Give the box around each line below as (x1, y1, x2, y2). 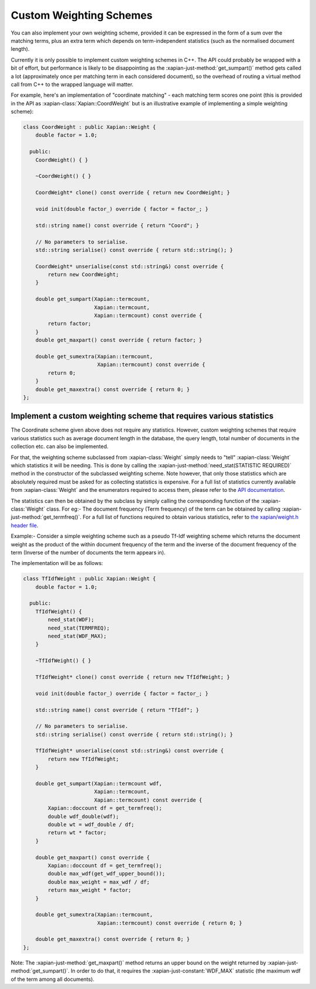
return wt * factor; (47, 829, 107, 836)
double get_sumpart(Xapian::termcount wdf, (35, 781, 162, 787)
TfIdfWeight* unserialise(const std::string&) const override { (35, 747, 224, 754)
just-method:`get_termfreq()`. (11, 514, 82, 521)
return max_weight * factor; (47, 887, 132, 894)
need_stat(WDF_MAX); (47, 633, 107, 639)
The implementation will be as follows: (11, 560, 104, 567)
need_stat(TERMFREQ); (47, 624, 110, 631)
